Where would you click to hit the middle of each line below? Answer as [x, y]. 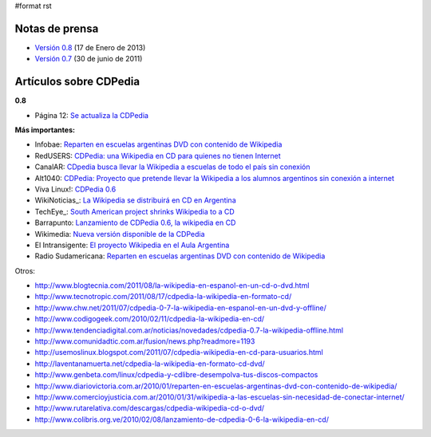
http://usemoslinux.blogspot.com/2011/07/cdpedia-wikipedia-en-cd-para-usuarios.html [179, 352]
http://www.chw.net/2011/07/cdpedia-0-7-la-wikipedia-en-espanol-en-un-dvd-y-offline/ [180, 308]
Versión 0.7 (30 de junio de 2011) [89, 59]
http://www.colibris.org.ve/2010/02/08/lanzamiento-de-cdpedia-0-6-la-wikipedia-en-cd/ [182, 419]
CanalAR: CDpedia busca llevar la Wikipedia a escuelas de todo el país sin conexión [172, 167]
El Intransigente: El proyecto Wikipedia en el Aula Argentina [132, 245]
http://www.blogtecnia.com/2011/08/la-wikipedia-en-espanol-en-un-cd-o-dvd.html [172, 285]
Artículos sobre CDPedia [77, 82]
